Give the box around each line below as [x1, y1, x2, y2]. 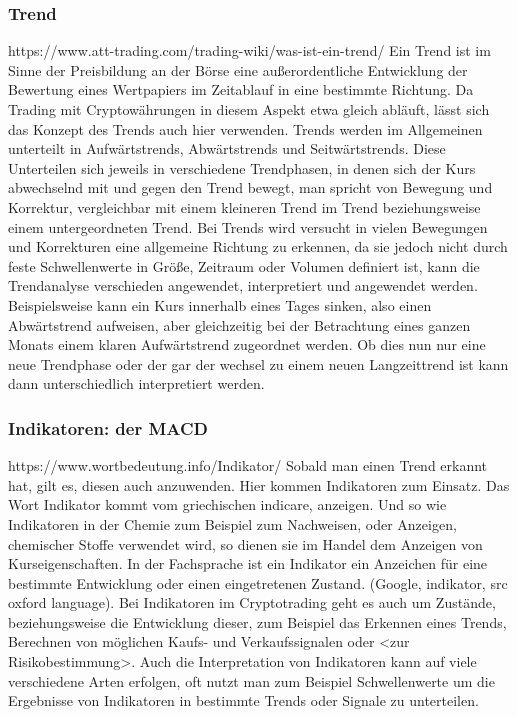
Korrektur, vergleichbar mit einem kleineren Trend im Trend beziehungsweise [8, 196, 481, 217]
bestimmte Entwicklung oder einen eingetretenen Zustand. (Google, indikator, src [8, 572, 508, 593]
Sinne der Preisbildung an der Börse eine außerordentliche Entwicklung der [8, 59, 468, 80]
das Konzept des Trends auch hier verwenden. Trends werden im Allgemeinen [8, 118, 483, 139]
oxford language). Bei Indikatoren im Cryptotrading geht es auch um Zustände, [8, 592, 496, 613]
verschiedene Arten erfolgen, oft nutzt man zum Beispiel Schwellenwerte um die [8, 670, 495, 691]
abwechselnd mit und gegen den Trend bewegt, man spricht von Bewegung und [8, 177, 493, 198]
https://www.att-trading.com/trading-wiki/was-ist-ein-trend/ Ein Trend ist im [8, 40, 491, 61]
